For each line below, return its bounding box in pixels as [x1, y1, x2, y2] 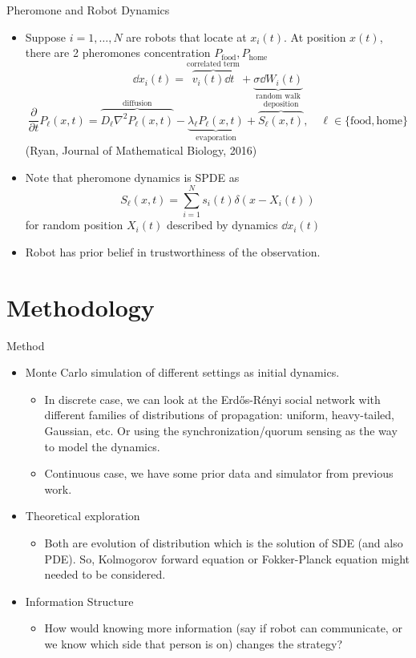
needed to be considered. [44, 566, 166, 583]
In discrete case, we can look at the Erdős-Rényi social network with [44, 390, 381, 407]
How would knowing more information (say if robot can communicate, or [44, 620, 402, 636]
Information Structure [25, 592, 134, 609]
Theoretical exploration [25, 507, 140, 524]
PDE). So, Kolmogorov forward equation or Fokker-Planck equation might [44, 550, 410, 567]
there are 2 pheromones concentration [25, 44, 211, 61]
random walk [256, 92, 301, 101]
